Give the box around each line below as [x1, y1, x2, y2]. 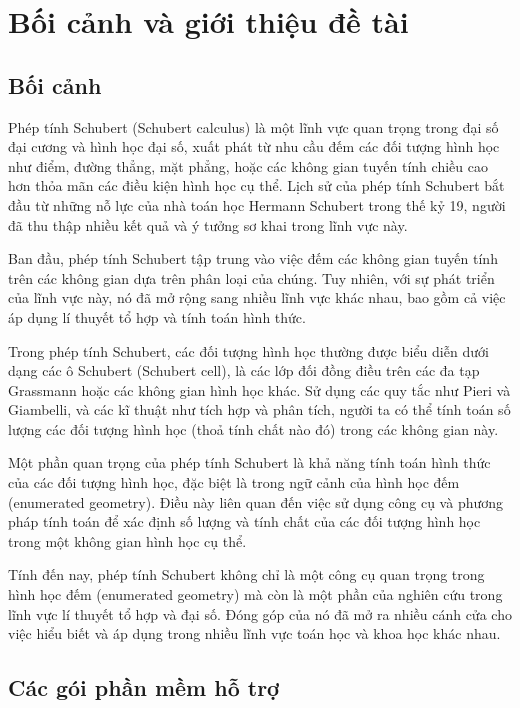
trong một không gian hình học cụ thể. [8, 530, 247, 551]
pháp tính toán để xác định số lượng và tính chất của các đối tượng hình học [8, 511, 481, 532]
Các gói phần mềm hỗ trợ [8, 672, 280, 703]
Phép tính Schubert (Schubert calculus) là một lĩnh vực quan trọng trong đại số [8, 116, 499, 137]
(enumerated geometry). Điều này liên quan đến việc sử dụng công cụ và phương [8, 491, 504, 512]
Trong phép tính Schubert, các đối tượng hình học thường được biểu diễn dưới [8, 340, 489, 361]
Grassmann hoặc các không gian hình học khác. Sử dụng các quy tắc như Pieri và [8, 379, 511, 400]
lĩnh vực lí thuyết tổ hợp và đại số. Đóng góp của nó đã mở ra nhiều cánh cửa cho [8, 603, 512, 624]
